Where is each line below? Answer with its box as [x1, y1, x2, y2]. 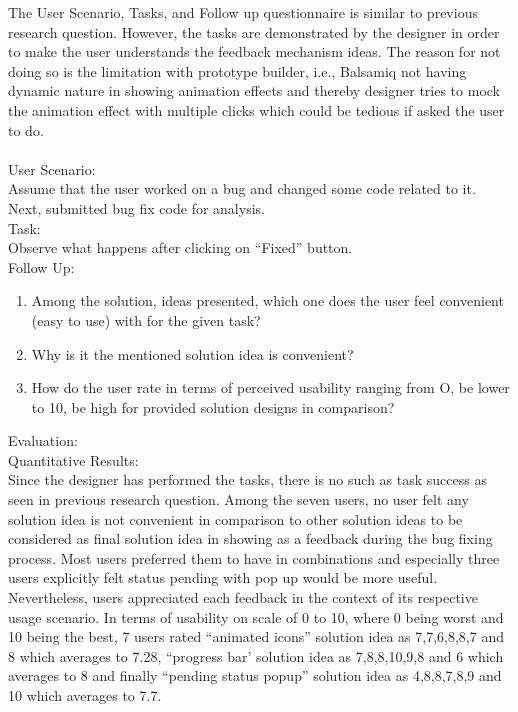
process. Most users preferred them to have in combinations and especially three [8, 547, 500, 568]
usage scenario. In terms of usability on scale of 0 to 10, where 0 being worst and [8, 606, 504, 627]
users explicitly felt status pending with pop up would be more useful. [8, 567, 438, 588]
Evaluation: [8, 430, 78, 451]
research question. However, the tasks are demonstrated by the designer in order [8, 21, 500, 42]
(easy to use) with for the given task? [31, 309, 261, 330]
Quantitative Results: [8, 449, 139, 470]
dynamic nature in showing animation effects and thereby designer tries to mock [8, 80, 500, 101]
